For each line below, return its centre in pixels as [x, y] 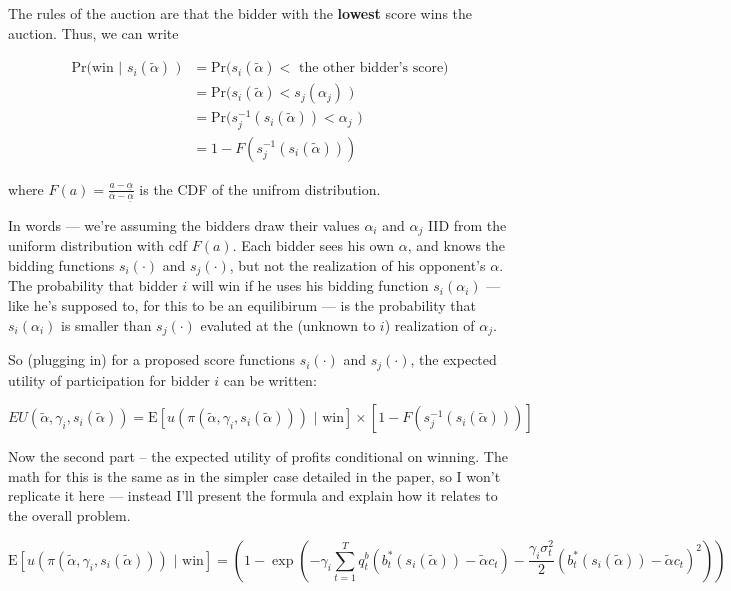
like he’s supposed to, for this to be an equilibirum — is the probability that [242, 305]
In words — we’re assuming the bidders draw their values [184, 224]
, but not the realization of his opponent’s [357, 265]
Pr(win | [97, 68]
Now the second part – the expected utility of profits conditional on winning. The [258, 456]
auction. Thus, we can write [93, 32]
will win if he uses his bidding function [310, 285]
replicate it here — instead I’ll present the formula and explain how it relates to [253, 495]
